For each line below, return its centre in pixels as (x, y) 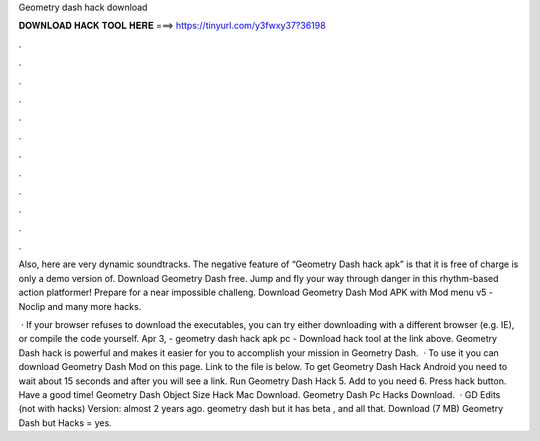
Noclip (32, 306)
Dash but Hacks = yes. (65, 422)
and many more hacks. (94, 306)
